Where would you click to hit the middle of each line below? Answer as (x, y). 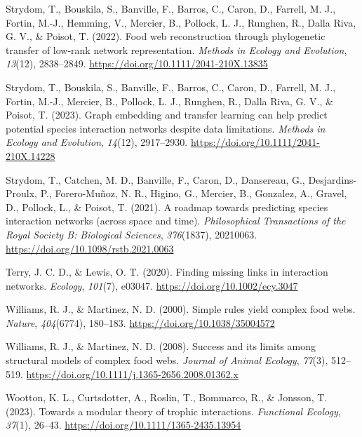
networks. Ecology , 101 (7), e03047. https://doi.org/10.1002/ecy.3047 (152, 285)
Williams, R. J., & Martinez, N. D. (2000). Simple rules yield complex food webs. (181, 309)
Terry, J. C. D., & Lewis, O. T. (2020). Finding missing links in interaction (167, 272)
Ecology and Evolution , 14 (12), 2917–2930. (97, 142)
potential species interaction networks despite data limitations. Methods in (166, 128)
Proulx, (21, 193)
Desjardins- (333, 179)
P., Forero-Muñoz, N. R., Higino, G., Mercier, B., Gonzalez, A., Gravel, (194, 193)
